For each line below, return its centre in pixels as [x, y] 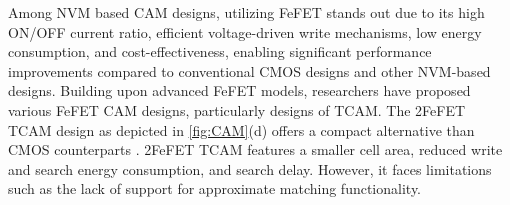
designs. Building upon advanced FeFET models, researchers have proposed [239, 90]
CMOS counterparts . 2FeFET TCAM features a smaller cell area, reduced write [255, 149]
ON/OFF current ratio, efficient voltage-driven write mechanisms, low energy [245, 31]
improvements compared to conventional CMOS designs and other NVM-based [249, 70]
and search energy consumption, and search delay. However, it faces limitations [250, 168]
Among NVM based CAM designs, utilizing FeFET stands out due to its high [246, 12]
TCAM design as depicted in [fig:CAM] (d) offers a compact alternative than [241, 129]
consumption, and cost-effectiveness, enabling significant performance [220, 51]
